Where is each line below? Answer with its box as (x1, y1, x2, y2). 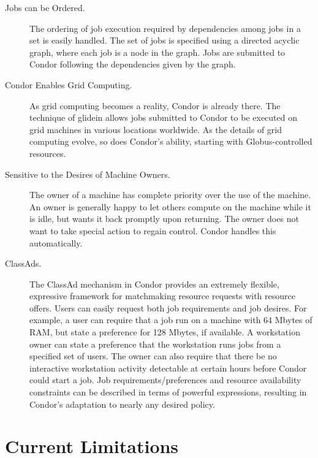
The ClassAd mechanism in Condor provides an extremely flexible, (29, 277, 279, 290)
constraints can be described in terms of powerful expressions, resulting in (29, 386, 307, 399)
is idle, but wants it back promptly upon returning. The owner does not (29, 212, 299, 225)
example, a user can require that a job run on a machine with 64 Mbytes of (29, 313, 312, 326)
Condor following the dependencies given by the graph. (29, 58, 236, 71)
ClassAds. (5, 257, 42, 270)
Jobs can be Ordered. (5, 1, 85, 13)
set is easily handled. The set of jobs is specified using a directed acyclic (29, 34, 300, 47)
